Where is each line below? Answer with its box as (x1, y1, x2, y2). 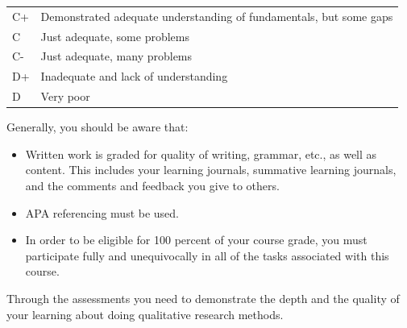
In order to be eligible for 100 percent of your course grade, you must (25, 231, 368, 248)
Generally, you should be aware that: (6, 118, 189, 135)
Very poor (40, 88, 90, 105)
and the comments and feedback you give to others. (25, 177, 280, 193)
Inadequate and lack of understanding (40, 68, 228, 85)
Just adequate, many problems (40, 48, 193, 64)
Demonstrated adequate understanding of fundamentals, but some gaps (40, 7, 393, 24)
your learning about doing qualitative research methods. (6, 305, 284, 322)
